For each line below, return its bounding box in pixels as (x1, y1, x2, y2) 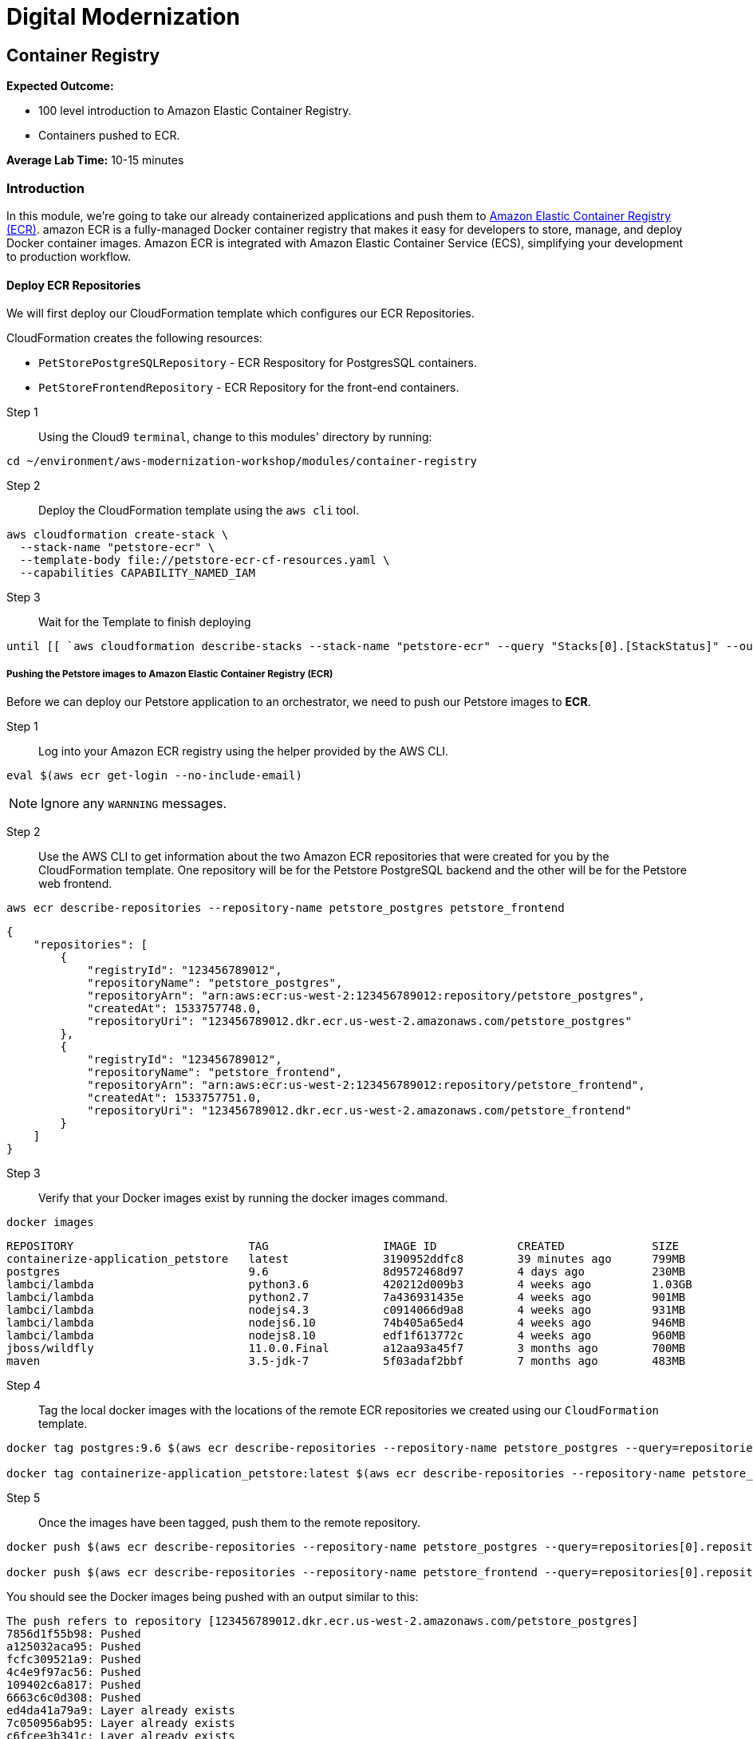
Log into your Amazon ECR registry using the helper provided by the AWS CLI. (38, 743, 449, 758)
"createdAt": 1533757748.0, (87, 1001, 262, 1015)
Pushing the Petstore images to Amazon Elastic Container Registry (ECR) (6, 668, 333, 680)
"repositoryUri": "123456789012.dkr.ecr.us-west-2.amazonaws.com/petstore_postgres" (87, 1014, 632, 1027)
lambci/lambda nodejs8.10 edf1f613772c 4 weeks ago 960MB (6, 1328, 686, 1342)
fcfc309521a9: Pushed (6, 1652, 141, 1666)
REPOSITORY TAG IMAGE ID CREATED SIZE (6, 1239, 679, 1252)
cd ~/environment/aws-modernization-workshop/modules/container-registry (6, 455, 478, 468)
